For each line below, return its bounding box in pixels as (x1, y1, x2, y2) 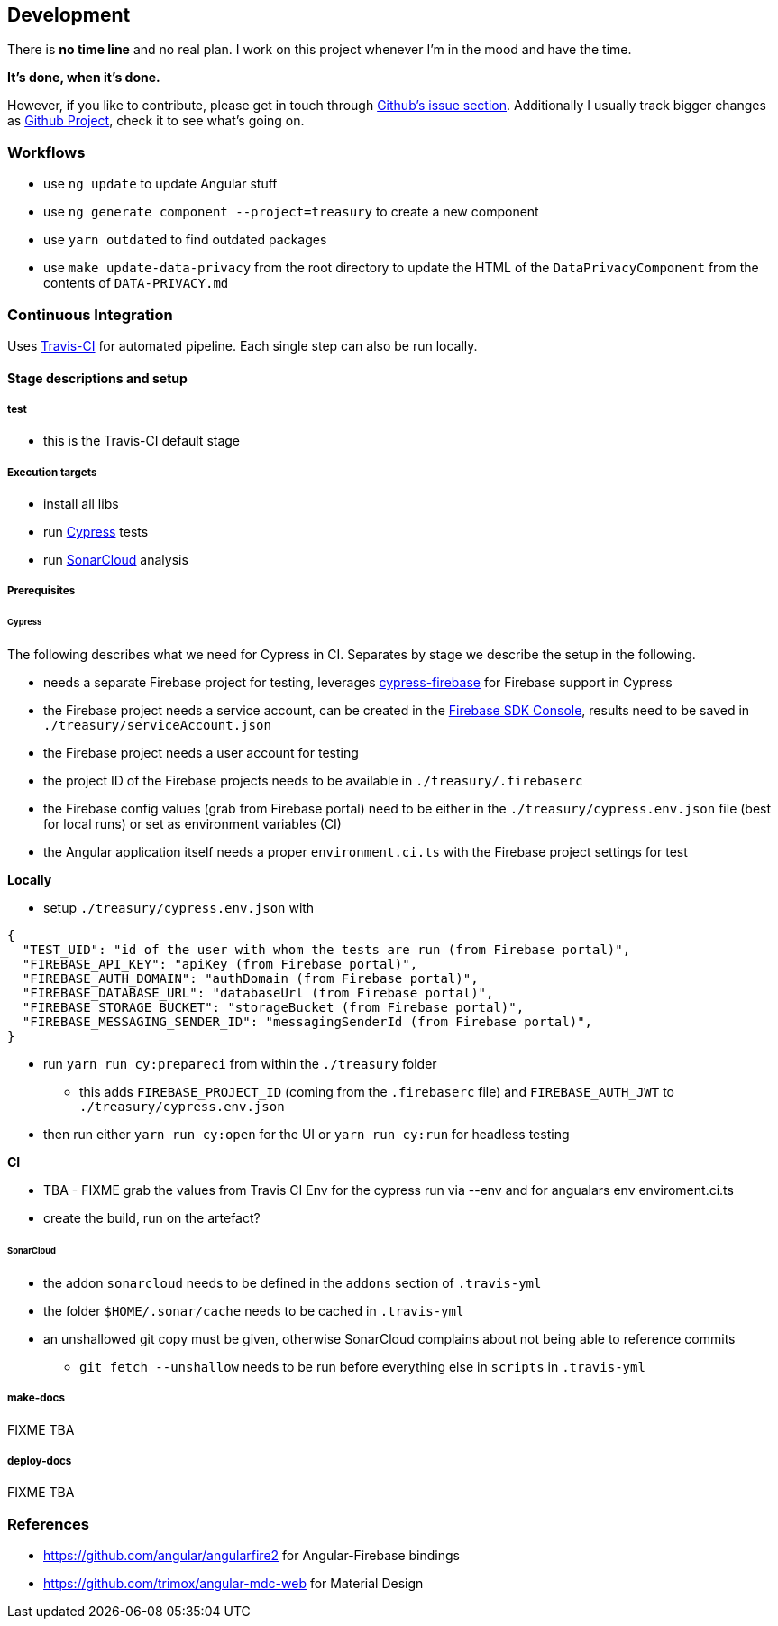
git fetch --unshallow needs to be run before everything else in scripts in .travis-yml (79, 1358, 645, 1374)
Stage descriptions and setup (7, 370, 188, 386)
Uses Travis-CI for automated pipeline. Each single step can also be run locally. (7, 337, 478, 354)
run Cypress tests (43, 524, 149, 540)
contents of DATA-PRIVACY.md (43, 275, 229, 291)
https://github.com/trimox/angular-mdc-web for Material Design (43, 1575, 424, 1592)
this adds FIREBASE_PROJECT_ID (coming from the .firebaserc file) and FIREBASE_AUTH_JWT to (79, 1084, 674, 1100)
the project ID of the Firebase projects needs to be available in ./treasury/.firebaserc (43, 773, 583, 789)
